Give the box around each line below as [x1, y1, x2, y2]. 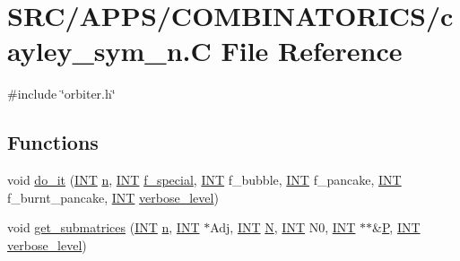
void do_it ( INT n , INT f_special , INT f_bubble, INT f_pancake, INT [7, 170, 402, 189]
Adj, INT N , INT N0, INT [210, 218, 356, 237]
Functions [7, 128, 99, 156]
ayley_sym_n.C [7, 32, 212, 69]
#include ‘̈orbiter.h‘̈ [7, 84, 116, 103]
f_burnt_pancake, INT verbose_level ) [7, 187, 219, 206]
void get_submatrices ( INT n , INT [7, 218, 200, 237]
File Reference [221, 32, 403, 69]
